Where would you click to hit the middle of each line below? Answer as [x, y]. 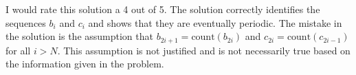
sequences [26, 22]
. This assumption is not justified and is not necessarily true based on [204, 50]
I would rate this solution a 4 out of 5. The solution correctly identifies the [163, 9]
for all [18, 50]
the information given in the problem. [85, 64]
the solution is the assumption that [79, 36]
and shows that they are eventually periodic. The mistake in [215, 22]
